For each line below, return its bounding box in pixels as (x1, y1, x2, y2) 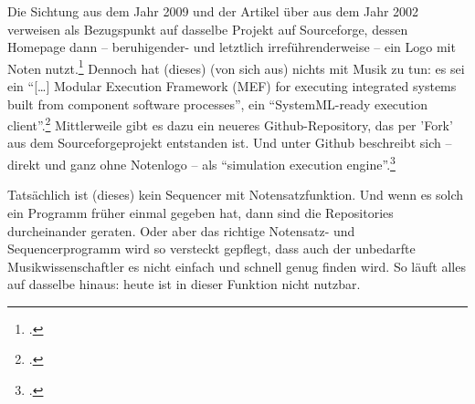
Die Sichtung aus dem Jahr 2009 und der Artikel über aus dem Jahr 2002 (7, 2, 419, 20)
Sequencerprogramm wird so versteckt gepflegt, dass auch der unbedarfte (7, 239, 416, 258)
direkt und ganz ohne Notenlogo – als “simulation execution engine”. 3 (7, 152, 396, 173)
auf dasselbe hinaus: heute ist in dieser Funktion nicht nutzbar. (7, 275, 361, 294)
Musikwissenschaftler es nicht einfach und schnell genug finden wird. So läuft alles (7, 256, 466, 275)
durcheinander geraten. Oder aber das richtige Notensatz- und (7, 221, 355, 240)
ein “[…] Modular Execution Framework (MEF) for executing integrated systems (7, 77, 457, 96)
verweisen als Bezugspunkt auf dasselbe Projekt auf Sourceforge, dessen (7, 19, 408, 38)
